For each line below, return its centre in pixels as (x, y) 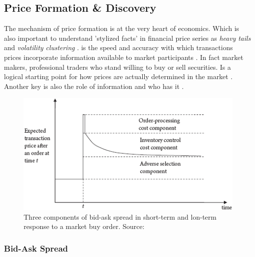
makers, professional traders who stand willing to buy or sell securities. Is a (117, 67)
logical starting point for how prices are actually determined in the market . (118, 76)
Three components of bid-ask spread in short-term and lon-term (120, 216)
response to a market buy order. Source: (84, 226)
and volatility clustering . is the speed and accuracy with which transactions (118, 47)
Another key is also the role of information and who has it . (94, 86)
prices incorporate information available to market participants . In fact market (124, 57)
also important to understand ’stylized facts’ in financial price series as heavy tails (127, 38)
